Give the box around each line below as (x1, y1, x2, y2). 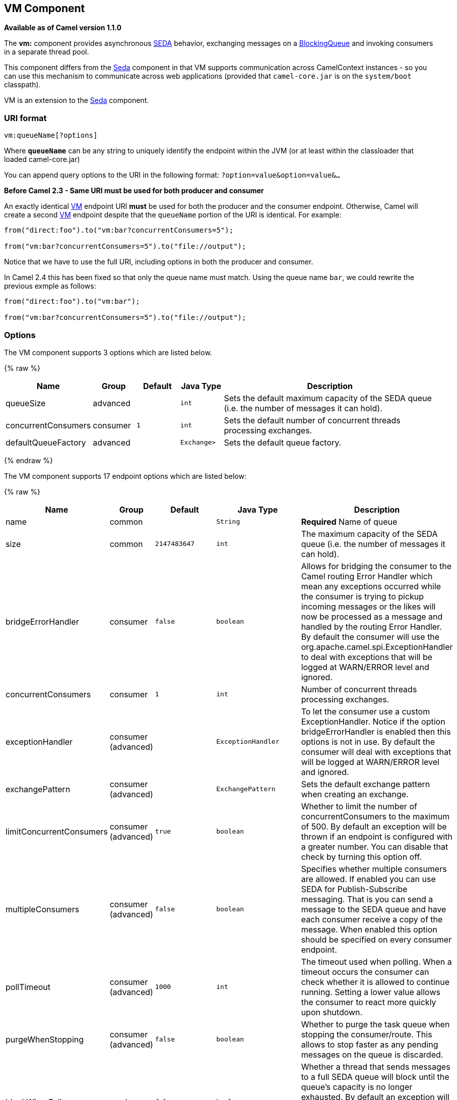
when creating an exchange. (301, 789, 409, 799)
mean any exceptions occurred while (301, 581, 441, 591)
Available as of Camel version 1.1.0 (4, 23, 121, 32)
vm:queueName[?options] (4, 131, 98, 140)
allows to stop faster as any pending (301, 1039, 438, 1050)
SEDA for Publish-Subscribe (301, 884, 408, 894)
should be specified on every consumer (301, 934, 452, 945)
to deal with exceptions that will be (301, 651, 433, 662)
